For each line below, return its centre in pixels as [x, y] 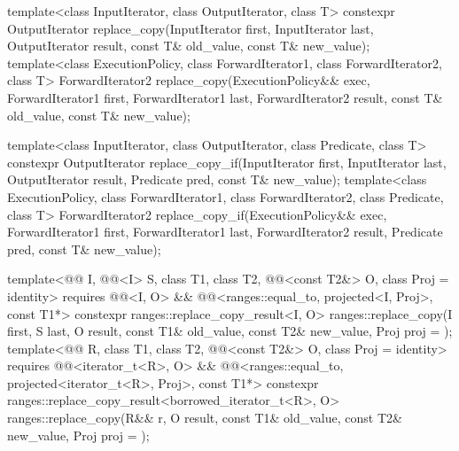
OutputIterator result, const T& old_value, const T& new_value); [189, 46]
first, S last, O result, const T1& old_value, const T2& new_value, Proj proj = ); [230, 331]
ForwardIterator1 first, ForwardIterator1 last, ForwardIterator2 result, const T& [225, 97]
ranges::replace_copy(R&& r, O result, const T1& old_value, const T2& [205, 418]
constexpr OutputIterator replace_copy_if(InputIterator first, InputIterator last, [227, 162]
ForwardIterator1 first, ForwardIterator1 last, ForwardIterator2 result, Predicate [225, 232]
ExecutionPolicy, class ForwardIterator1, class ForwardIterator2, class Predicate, [226, 196]
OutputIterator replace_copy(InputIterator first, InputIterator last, [191, 28]
